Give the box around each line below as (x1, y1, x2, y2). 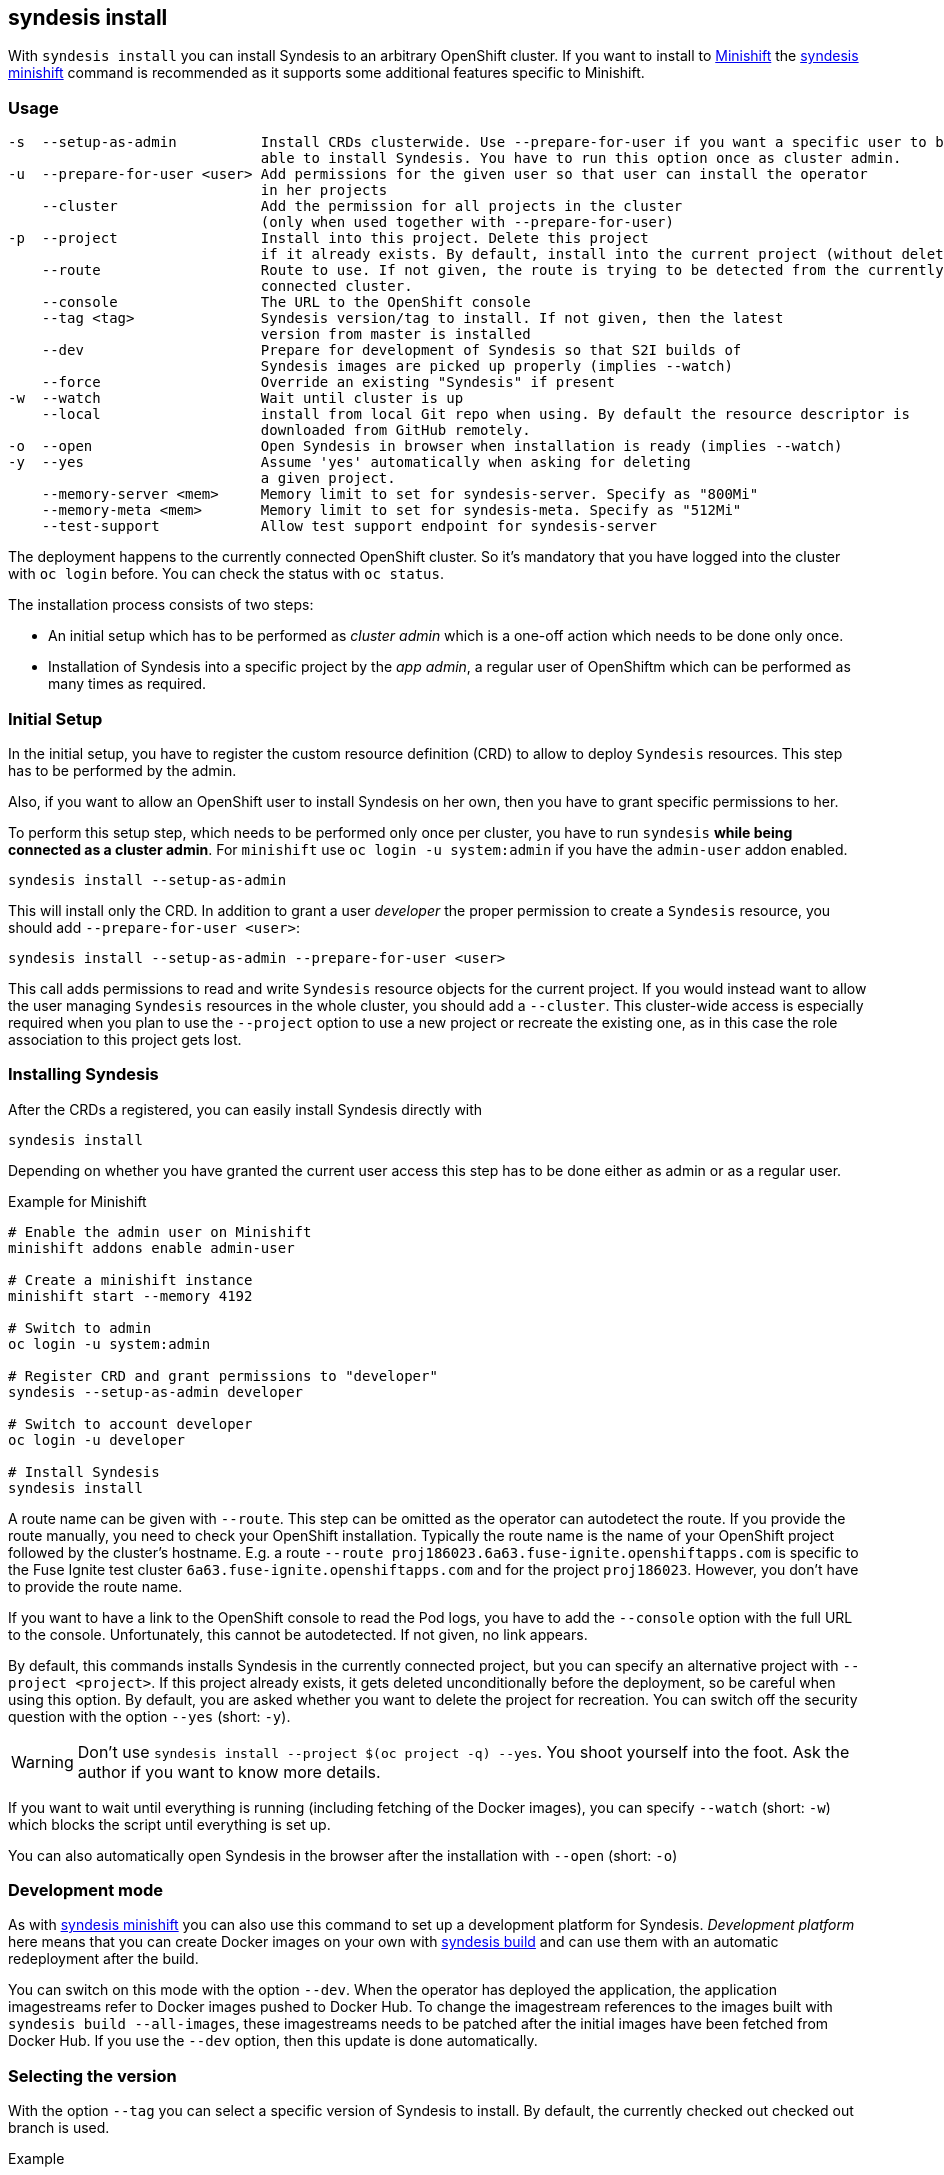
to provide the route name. (8, 1577, 183, 1595)
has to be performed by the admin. (8, 761, 237, 779)
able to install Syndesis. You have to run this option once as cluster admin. (260, 150, 902, 167)
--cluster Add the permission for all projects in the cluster (41, 198, 683, 215)
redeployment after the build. (8, 1950, 199, 1968)
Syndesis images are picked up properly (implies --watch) (260, 358, 733, 375)
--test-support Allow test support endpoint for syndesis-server (41, 518, 658, 535)
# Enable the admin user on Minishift (8, 1223, 312, 1240)
